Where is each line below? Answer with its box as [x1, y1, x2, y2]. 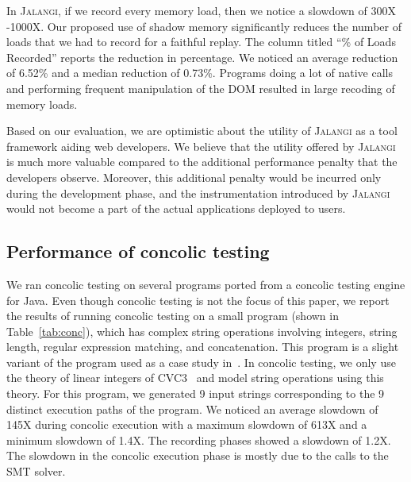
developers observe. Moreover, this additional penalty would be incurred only [6, 168, 382, 185]
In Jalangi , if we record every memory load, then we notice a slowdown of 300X [6, 2, 396, 18]
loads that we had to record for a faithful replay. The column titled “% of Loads [6, 33, 396, 50]
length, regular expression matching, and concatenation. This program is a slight [6, 338, 399, 355]
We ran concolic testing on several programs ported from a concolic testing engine [6, 276, 405, 292]
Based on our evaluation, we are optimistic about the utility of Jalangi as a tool [6, 122, 398, 139]
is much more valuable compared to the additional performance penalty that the [6, 153, 398, 170]
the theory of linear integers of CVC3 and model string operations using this [6, 369, 384, 386]
